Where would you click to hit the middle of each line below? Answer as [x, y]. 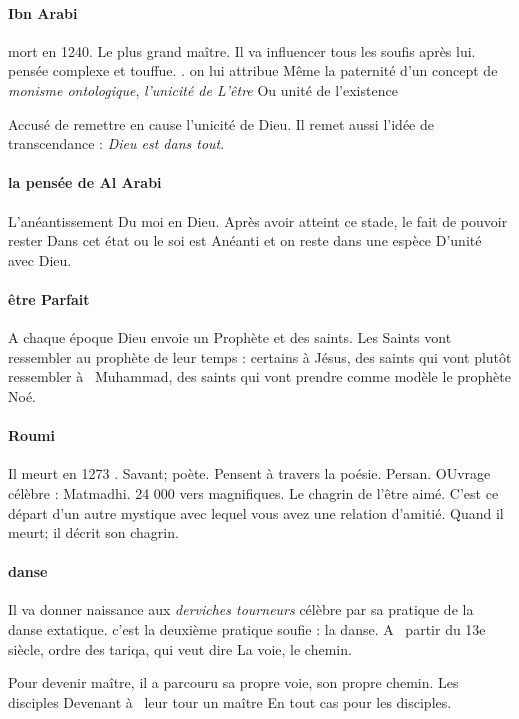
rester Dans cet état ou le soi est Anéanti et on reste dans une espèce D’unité [245, 240]
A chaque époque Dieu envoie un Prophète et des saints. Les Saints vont [230, 337]
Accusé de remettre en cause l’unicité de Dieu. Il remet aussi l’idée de [221, 123]
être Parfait [49, 298]
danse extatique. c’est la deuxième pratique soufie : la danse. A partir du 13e [247, 629]
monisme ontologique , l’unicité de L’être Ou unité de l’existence [203, 89]
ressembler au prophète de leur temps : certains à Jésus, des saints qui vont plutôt [260, 356]
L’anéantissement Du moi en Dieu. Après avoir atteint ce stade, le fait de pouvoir [258, 220]
